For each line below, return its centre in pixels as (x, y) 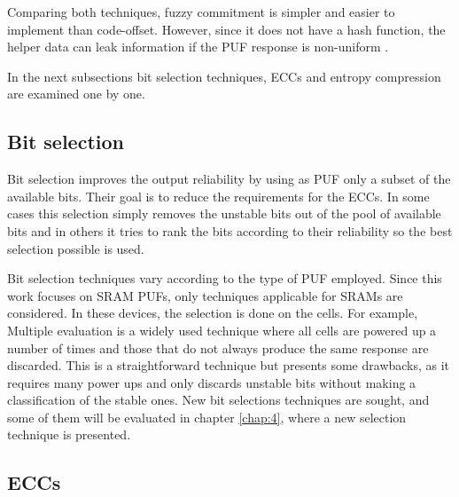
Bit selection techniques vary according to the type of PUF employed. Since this (225, 278)
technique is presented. (69, 434)
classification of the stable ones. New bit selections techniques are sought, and (218, 400)
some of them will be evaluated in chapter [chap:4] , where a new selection (207, 417)
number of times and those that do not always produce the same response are (218, 347)
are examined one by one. (76, 94)
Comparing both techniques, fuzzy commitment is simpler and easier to (201, 12)
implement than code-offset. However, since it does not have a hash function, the (226, 29)
